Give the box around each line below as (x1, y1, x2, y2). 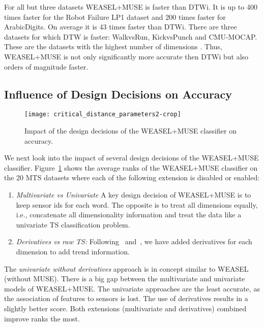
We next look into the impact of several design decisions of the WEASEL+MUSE (4, 152, 259, 163)
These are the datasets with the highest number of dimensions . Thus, (4, 41, 222, 52)
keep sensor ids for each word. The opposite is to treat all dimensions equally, (16, 199, 258, 210)
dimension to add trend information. (16, 246, 130, 256)
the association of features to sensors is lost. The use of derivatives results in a (4, 293, 248, 304)
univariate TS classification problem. (16, 219, 130, 230)
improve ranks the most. (4, 313, 80, 323)
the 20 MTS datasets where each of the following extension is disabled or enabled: (4, 172, 260, 183)
